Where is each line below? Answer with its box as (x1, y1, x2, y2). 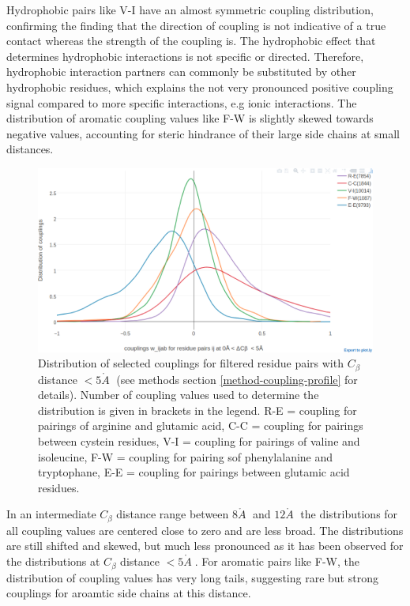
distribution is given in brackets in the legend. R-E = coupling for (38, 401, 357, 418)
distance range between (116, 506, 229, 522)
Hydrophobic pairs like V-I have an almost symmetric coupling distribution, (6, 2, 374, 17)
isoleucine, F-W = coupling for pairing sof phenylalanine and (38, 448, 333, 465)
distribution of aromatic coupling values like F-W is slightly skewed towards (6, 110, 374, 126)
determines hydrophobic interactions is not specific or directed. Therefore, (6, 47, 364, 64)
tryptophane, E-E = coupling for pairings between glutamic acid (38, 464, 350, 480)
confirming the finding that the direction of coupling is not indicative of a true (6, 17, 386, 33)
